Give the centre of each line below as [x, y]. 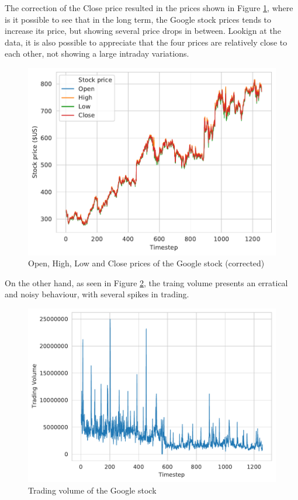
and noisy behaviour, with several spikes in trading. [97, 294]
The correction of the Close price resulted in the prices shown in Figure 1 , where [149, 8]
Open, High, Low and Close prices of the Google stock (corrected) [146, 263]
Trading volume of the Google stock [92, 490]
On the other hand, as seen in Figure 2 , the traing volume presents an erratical [146, 282]
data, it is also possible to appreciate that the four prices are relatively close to [146, 42]
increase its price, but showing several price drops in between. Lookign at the [143, 31]
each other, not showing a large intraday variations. [97, 53]
